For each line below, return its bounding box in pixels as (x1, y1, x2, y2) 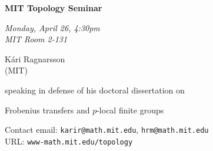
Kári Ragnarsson (5, 52, 65, 65)
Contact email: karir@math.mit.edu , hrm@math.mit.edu (5, 123, 209, 136)
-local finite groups (96, 103, 164, 116)
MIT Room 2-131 (5, 33, 68, 45)
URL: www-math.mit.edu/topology (5, 135, 133, 147)
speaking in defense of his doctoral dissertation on (5, 83, 185, 96)
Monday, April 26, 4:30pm (5, 21, 100, 33)
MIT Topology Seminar (5, 2, 102, 14)
